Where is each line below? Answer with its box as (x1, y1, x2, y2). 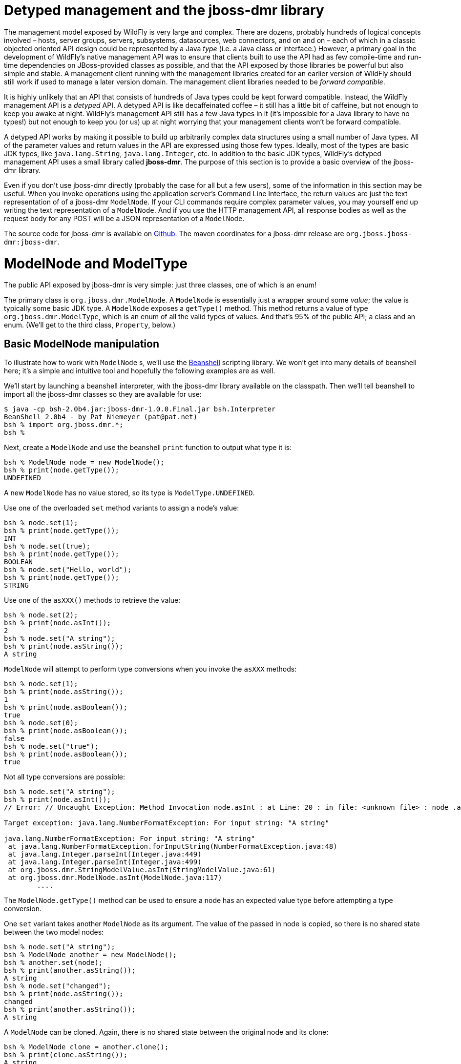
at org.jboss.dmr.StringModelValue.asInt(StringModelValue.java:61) (8, 866, 276, 874)
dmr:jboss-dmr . (4, 237, 60, 246)
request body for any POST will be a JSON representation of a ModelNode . (4, 214, 245, 223)
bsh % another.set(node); (4, 959, 103, 967)
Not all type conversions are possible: (4, 773, 125, 781)
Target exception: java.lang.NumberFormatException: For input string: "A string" (4, 819, 329, 827)
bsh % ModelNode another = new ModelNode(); (4, 951, 177, 959)
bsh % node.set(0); (4, 719, 78, 727)
